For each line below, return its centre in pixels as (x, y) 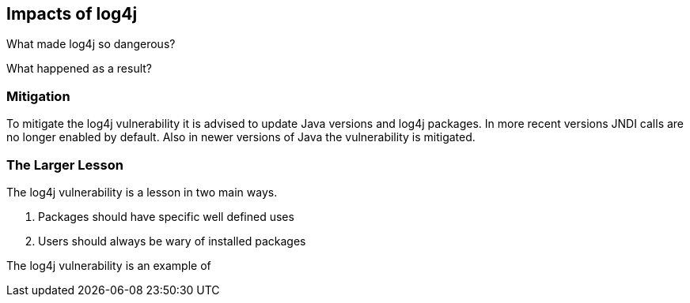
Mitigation (38, 96)
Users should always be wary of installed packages (172, 241)
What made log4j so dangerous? (91, 44)
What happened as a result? (80, 69)
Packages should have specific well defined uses (166, 216)
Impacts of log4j (72, 14)
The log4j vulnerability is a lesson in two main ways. (142, 192)
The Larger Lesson (65, 165)
